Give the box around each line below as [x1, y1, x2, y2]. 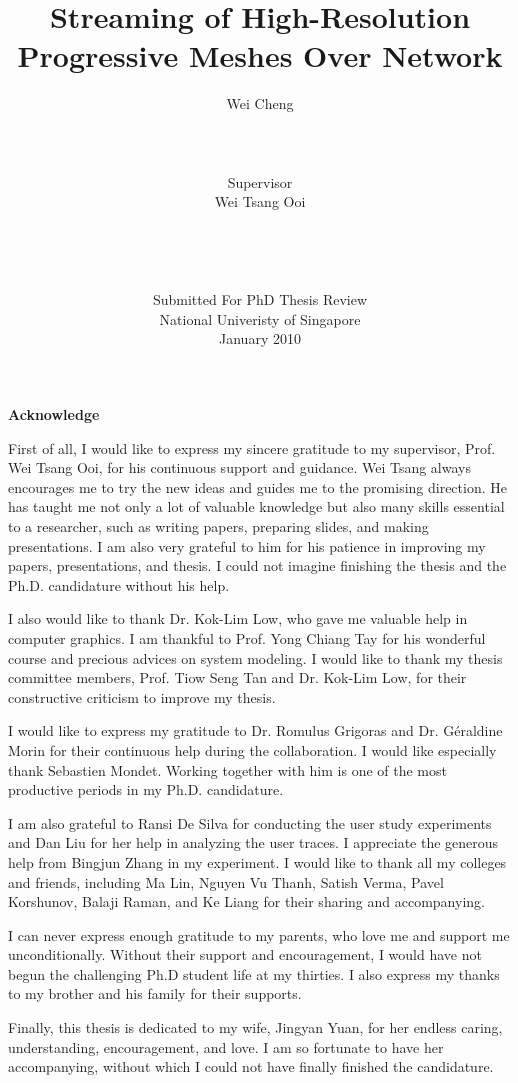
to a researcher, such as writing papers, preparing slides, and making [8, 516, 429, 536]
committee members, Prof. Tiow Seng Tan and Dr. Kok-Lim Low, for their [8, 667, 467, 688]
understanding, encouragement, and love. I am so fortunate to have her [8, 1036, 444, 1057]
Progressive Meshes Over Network [17, 35, 503, 76]
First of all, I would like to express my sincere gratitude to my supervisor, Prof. [8, 437, 496, 458]
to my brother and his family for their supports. [8, 983, 302, 1004]
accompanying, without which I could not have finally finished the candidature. [8, 1056, 494, 1077]
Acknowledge [8, 404, 100, 425]
